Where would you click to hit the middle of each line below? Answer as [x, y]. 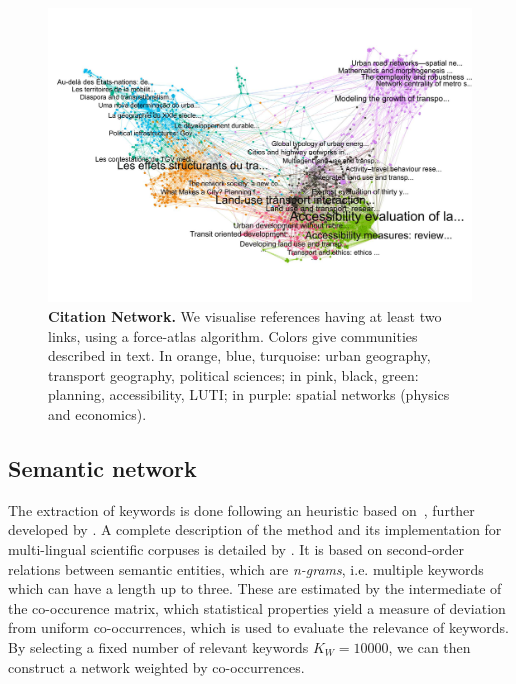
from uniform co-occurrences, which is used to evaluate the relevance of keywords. [258, 627]
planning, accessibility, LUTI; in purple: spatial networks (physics [249, 394]
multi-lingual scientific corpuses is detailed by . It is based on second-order [236, 548]
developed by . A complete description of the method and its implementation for [255, 529]
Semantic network [102, 467]
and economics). [97, 413]
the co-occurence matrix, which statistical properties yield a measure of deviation [257, 607]
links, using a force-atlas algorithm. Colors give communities [233, 335]
